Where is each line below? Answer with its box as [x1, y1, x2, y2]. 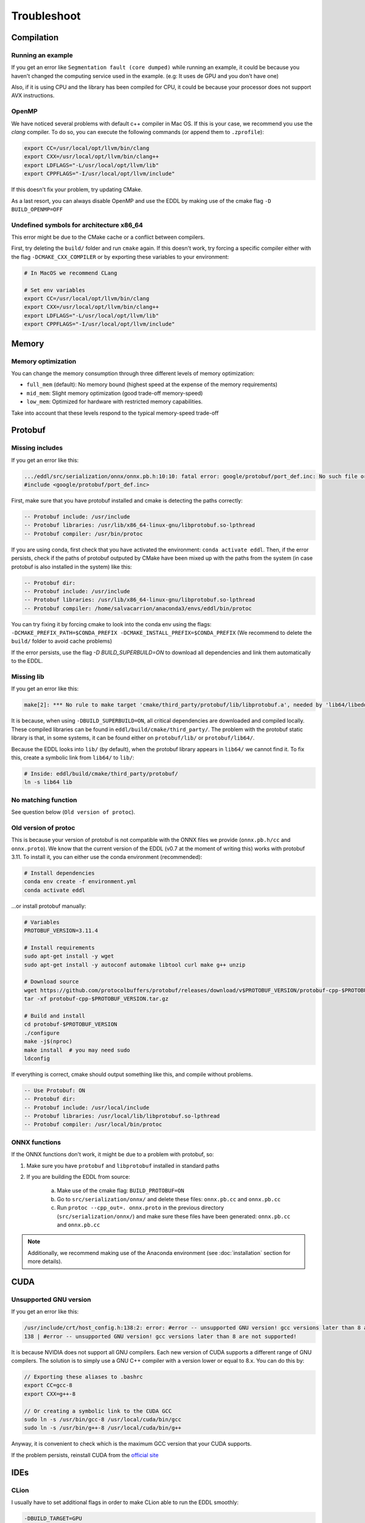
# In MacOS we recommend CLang [24, 269, 118, 277]
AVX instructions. [11, 92, 55, 99]
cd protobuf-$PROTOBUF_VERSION [24, 1021, 118, 1028]
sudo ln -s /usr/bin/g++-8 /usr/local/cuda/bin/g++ [24, 1424, 182, 1432]
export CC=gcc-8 [24, 1382, 73, 1389]
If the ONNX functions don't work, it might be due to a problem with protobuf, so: [11, 1151, 214, 1158]
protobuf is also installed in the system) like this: [11, 563, 132, 570]
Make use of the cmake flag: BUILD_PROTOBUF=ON [57, 1187, 185, 1194]
